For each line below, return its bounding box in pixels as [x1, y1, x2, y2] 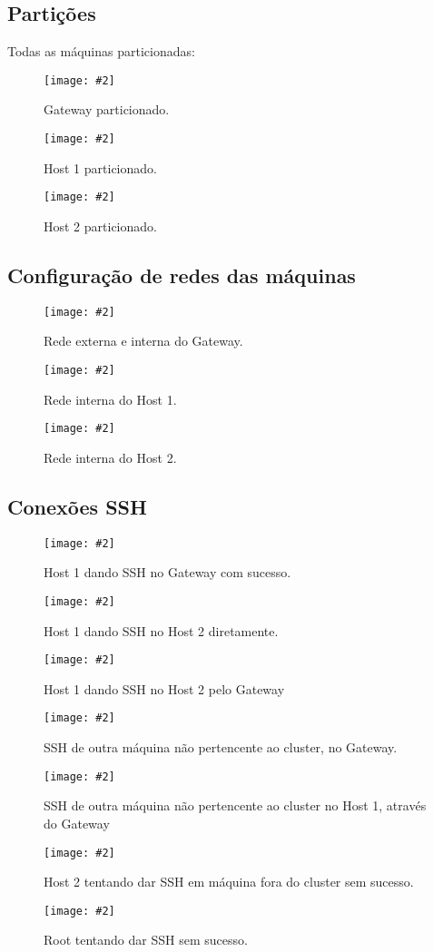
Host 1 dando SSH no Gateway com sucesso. [44, 563, 291, 582]
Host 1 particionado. [44, 158, 157, 177]
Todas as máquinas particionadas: [7, 42, 195, 61]
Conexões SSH [7, 492, 147, 520]
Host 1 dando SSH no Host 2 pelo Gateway [44, 679, 285, 698]
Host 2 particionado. [44, 216, 157, 235]
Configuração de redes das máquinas [7, 260, 356, 289]
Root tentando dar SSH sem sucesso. [44, 930, 248, 949]
